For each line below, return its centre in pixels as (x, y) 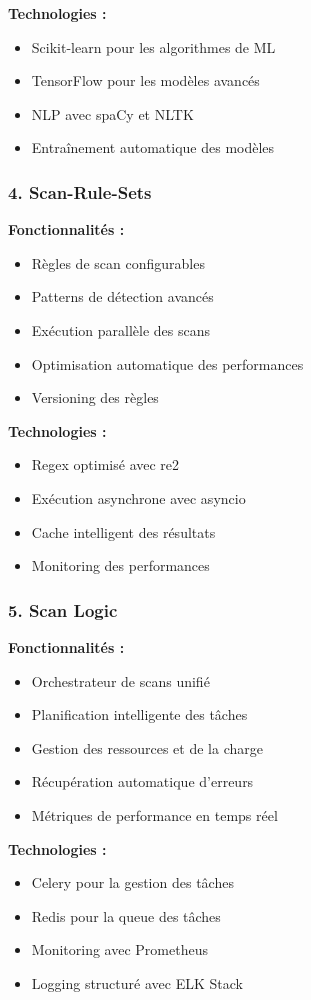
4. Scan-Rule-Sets (80, 191)
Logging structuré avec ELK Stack (137, 982)
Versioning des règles (95, 397)
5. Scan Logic (63, 609)
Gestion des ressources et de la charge (147, 747)
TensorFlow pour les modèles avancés (145, 80)
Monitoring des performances (120, 565)
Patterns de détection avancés (122, 296)
